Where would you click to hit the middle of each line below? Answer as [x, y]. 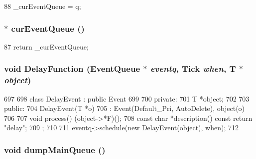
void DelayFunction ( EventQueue [72, 69]
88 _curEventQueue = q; [43, 6]
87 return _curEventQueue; [46, 46]
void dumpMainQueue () [55, 149]
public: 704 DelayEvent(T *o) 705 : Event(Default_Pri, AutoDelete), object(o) [125, 108]
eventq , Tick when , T [193, 69]
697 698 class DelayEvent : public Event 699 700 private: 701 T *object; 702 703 [127, 98]
